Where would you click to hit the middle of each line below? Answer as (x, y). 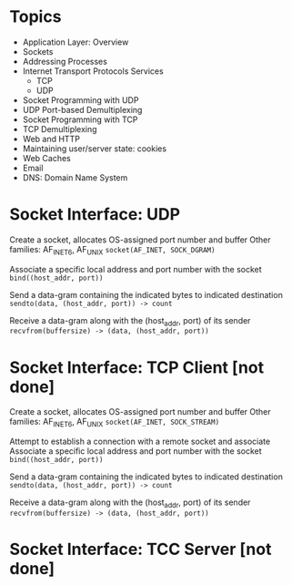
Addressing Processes (65, 61)
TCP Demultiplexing (60, 129)
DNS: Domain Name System (75, 177)
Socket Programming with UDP (81, 100)
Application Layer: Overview (76, 42)
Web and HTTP (51, 139)
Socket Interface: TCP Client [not (137, 367)
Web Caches (46, 158)
